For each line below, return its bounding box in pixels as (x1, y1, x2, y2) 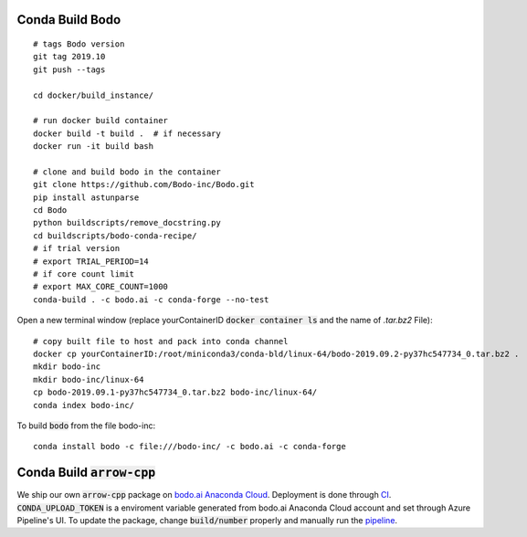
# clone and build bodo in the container (33, 166, 221, 177)
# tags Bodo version (33, 39, 125, 49)
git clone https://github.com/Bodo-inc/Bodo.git (33, 179, 255, 190)
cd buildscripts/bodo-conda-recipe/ (33, 230, 197, 241)
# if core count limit (33, 269, 135, 279)
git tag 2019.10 (33, 51, 106, 62)
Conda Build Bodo (16, 12, 121, 27)
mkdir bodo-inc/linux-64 (33, 374, 144, 384)
